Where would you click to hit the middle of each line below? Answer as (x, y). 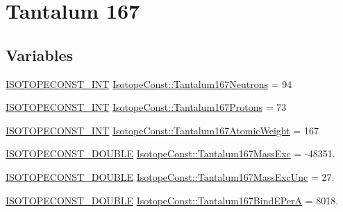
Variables (40, 54)
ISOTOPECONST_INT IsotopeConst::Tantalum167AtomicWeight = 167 (162, 130)
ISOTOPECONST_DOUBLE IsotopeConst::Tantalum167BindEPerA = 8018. (172, 200)
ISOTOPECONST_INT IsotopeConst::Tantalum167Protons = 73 (146, 107)
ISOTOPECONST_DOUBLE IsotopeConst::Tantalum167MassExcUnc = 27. (170, 176)
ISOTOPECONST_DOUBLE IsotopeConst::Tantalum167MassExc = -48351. (170, 153)
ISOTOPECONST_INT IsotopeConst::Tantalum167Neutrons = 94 (149, 83)
